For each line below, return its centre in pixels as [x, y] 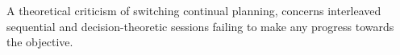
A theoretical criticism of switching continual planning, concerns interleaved [194, 10]
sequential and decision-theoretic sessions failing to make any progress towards [200, 26]
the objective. [40, 42]
